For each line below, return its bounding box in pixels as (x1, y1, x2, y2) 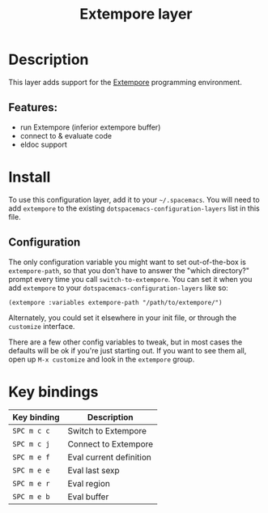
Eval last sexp (67, 465, 120, 477)
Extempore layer (79, 5, 193, 24)
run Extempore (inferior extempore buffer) (19, 122, 161, 132)
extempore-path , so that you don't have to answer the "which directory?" (8, 265, 249, 276)
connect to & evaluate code (19, 130, 112, 140)
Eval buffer (67, 491, 109, 502)
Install (8, 168, 51, 186)
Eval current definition (67, 451, 151, 463)
